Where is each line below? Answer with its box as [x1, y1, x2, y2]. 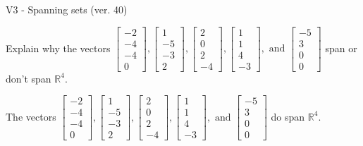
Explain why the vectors [6, 40, 111, 55]
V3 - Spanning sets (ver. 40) [6, 2, 128, 16]
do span [271, 109, 305, 123]
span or [325, 40, 357, 55]
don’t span [6, 71, 51, 85]
